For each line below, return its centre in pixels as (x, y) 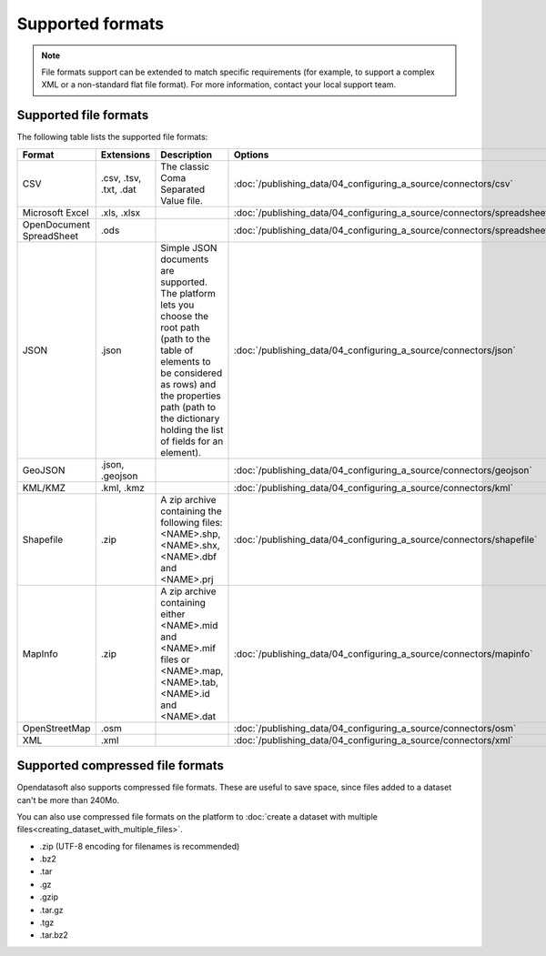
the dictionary (190, 418)
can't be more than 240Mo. (68, 800)
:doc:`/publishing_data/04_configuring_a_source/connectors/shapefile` (385, 539)
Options (251, 155)
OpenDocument (56, 225)
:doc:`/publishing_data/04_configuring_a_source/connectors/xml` (373, 740)
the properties (191, 396)
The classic (185, 166)
